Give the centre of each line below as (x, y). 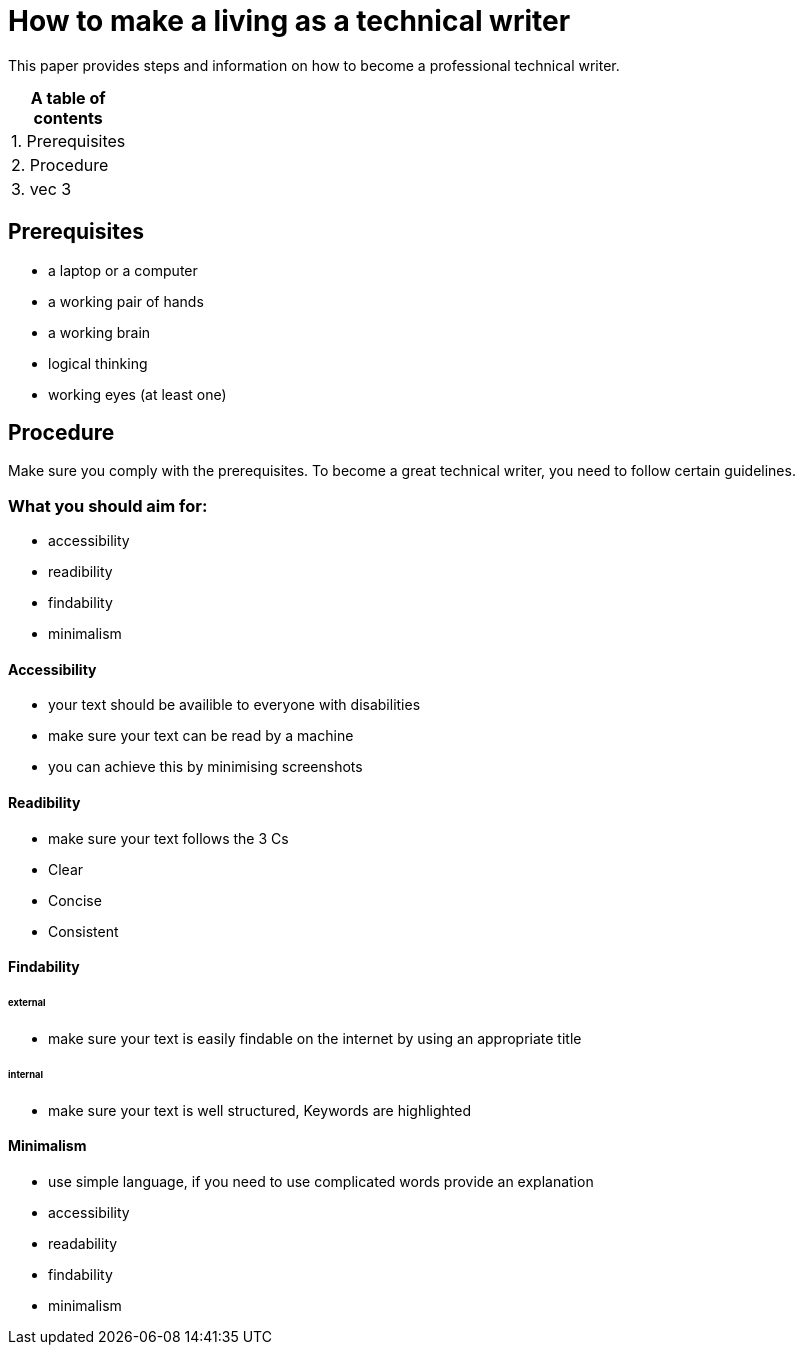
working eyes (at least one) (137, 394)
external (27, 1003)
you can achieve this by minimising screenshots (205, 767)
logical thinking (98, 363)
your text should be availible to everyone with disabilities (234, 705)
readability (83, 1243)
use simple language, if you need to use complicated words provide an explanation (321, 1181)
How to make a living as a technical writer (289, 21)
